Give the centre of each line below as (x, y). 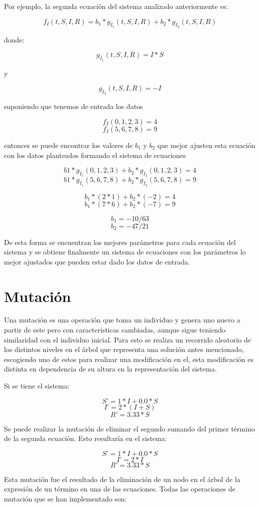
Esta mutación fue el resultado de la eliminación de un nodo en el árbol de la (122, 479)
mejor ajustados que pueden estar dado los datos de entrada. (97, 261)
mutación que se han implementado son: (65, 499)
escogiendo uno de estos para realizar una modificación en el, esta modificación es (129, 359)
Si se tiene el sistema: (37, 386)
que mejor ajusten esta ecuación (206, 145)
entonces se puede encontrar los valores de (68, 145)
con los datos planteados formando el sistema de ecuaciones (95, 155)
